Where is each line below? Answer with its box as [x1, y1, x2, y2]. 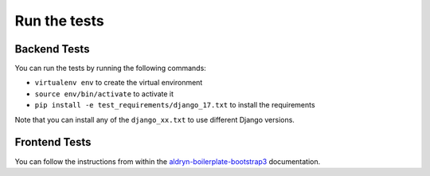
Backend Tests [14, 42, 90, 56]
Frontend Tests [14, 135, 92, 149]
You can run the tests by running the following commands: [14, 64, 206, 73]
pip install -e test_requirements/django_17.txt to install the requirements [34, 100, 315, 110]
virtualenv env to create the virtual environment [34, 78, 203, 88]
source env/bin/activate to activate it [34, 88, 174, 99]
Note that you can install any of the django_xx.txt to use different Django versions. [14, 115, 295, 124]
